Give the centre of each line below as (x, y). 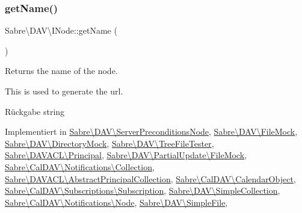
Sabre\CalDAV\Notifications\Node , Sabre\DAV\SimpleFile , (116, 202)
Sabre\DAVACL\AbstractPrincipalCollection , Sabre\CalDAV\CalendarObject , (150, 178)
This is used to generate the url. (64, 91)
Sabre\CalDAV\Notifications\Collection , (80, 166)
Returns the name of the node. (61, 71)
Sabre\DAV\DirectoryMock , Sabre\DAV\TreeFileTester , (109, 143)
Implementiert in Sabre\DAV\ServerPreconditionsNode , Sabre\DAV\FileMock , (151, 131)
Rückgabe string (35, 111)
